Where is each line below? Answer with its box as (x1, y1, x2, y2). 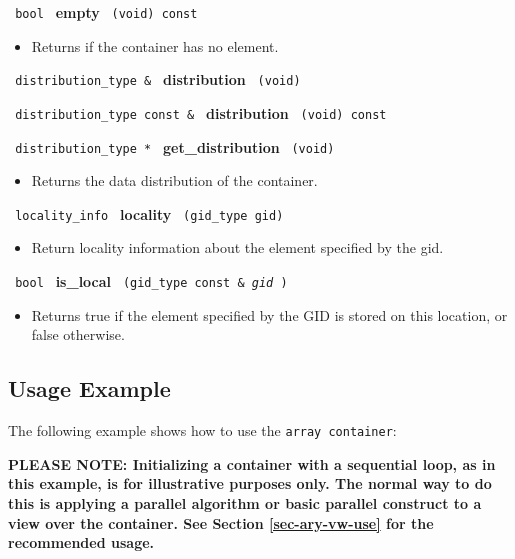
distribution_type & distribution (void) (15, 69, 301, 90)
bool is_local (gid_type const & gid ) (15, 271, 288, 292)
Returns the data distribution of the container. (31, 170, 318, 191)
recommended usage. (8, 532, 155, 553)
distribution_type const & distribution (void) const (15, 102, 387, 123)
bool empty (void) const (15, 2, 198, 22)
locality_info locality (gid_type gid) (15, 203, 284, 224)
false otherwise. (31, 324, 125, 345)
